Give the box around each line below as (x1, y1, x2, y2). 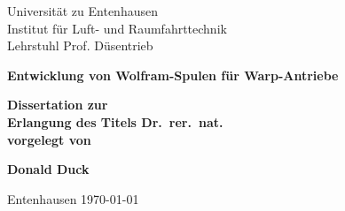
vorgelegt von (7, 130, 91, 148)
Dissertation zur (7, 95, 108, 114)
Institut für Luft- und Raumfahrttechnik (7, 19, 227, 37)
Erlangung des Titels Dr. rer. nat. (7, 112, 223, 131)
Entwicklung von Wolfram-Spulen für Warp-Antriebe (7, 65, 339, 84)
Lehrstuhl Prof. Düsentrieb (7, 36, 153, 55)
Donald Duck (7, 160, 90, 178)
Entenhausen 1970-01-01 (7, 189, 139, 207)
